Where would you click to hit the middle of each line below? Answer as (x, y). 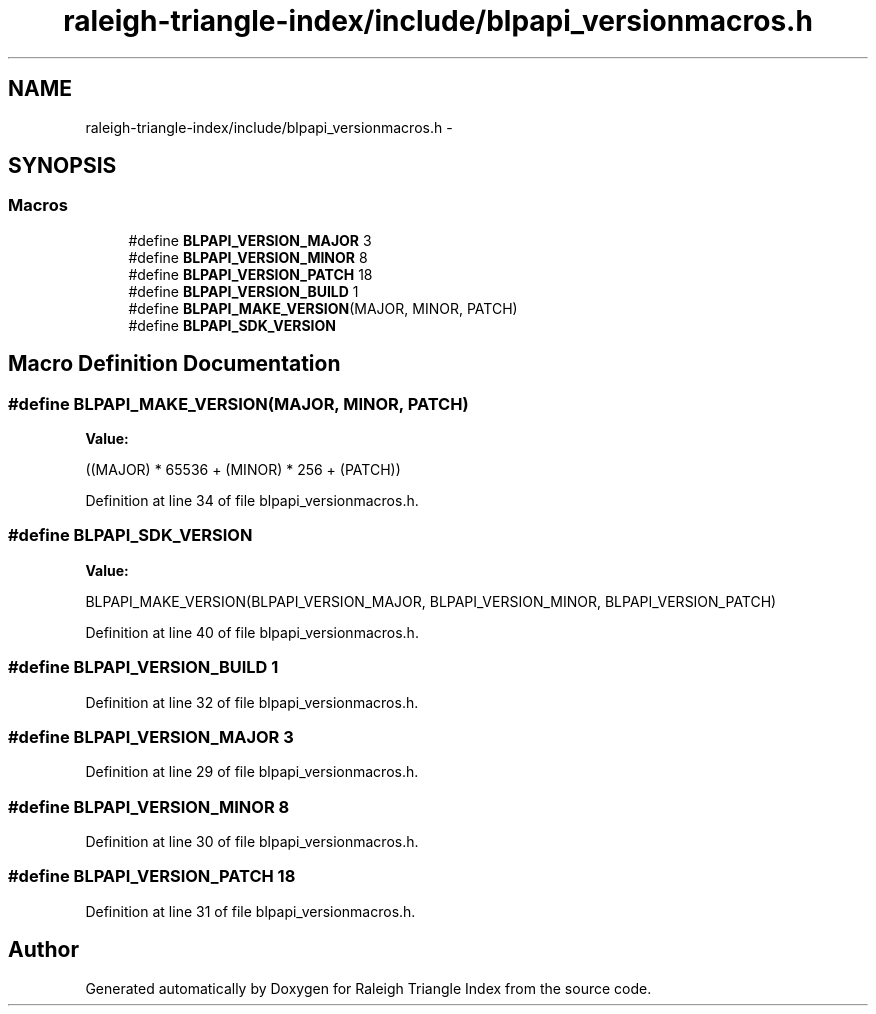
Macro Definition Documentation (174, 364)
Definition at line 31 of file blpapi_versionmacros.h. (250, 911)
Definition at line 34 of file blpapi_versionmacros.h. (252, 501)
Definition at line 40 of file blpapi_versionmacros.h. (252, 632)
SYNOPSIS (62, 166)
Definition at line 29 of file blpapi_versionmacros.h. (252, 772)
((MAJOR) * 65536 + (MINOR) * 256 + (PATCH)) (243, 470)
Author (43, 950)
